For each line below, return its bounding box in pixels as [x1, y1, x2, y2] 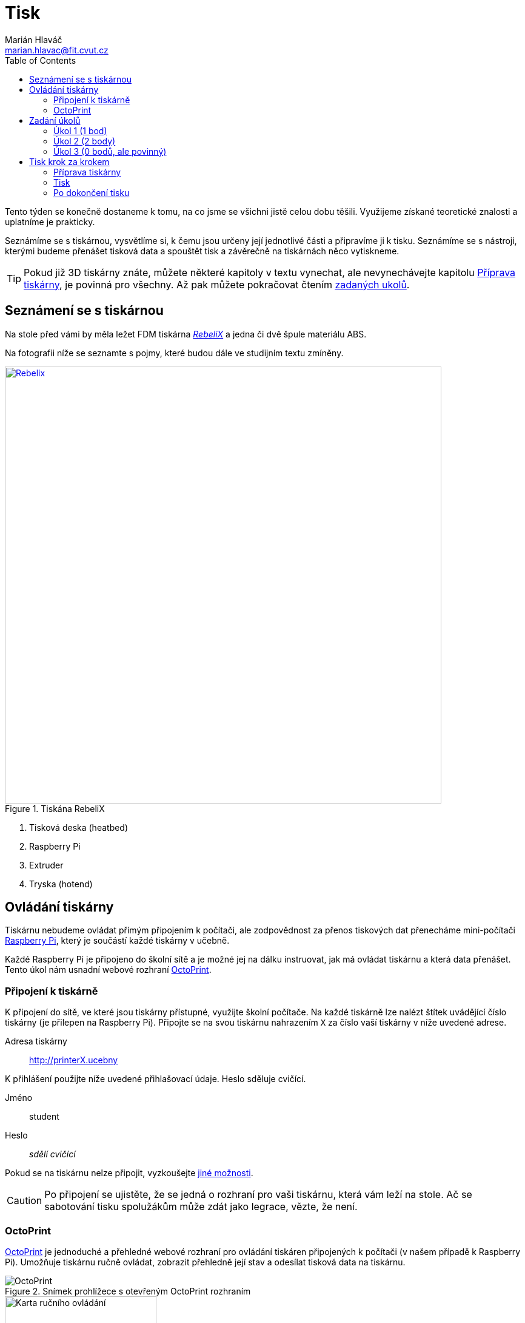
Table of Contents [5, 55, 76, 66]
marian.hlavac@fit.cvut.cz [5, 44, 109, 55]
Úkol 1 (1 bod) [53, 125, 107, 136]
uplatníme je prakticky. [5, 216, 95, 227]
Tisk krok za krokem [29, 156, 110, 167]
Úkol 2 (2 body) [53, 135, 116, 146]
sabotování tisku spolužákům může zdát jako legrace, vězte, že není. [44, 1200, 358, 1213]
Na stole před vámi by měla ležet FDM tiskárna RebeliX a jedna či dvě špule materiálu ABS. [5, 328, 367, 339]
